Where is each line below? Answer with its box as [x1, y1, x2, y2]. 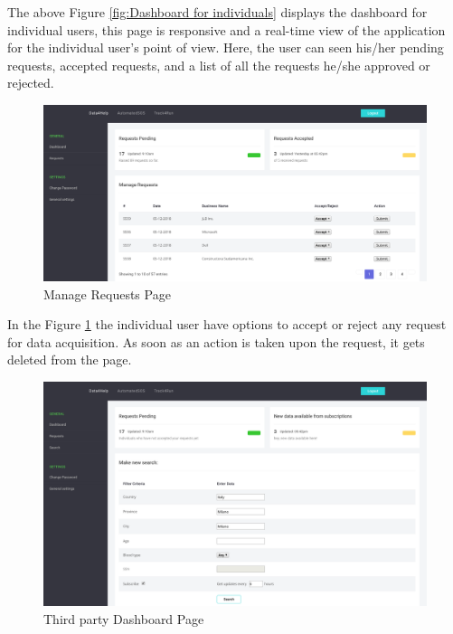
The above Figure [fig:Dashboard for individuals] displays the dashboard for [7, 3, 428, 21]
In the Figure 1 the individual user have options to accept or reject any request [7, 315, 447, 334]
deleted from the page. [7, 350, 132, 369]
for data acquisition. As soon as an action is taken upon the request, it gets [7, 332, 425, 351]
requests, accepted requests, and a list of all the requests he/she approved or [7, 55, 430, 74]
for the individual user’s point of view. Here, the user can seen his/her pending [7, 38, 444, 57]
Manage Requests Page [43, 284, 171, 303]
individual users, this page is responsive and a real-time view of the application [7, 20, 446, 39]
